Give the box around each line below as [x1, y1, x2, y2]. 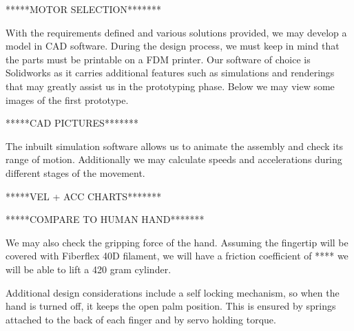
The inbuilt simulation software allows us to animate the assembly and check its [6, 138, 344, 153]
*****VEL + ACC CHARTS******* [6, 189, 162, 203]
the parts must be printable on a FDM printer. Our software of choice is [6, 52, 311, 66]
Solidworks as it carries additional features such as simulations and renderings [6, 65, 335, 80]
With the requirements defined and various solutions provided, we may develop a [6, 25, 347, 39]
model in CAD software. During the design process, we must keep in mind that [6, 39, 340, 53]
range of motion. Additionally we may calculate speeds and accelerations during [6, 152, 342, 167]
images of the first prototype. [6, 92, 129, 107]
